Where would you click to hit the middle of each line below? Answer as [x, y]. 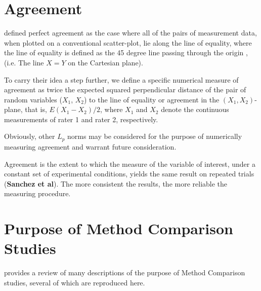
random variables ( [33, 99]
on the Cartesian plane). [105, 62]
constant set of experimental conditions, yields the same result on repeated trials [129, 174]
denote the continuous [195, 109]
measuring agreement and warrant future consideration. [90, 146]
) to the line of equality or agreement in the [152, 99]
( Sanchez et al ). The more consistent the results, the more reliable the [116, 183]
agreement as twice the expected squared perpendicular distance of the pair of [125, 89]
